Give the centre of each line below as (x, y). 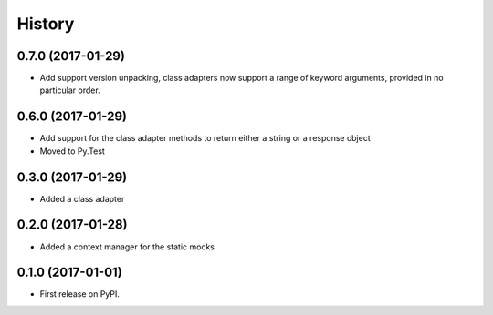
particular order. (70, 90)
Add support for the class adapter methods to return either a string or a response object (205, 138)
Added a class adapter (82, 198)
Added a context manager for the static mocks (127, 247)
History (46, 24)
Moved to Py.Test (72, 151)
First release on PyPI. (80, 294)
